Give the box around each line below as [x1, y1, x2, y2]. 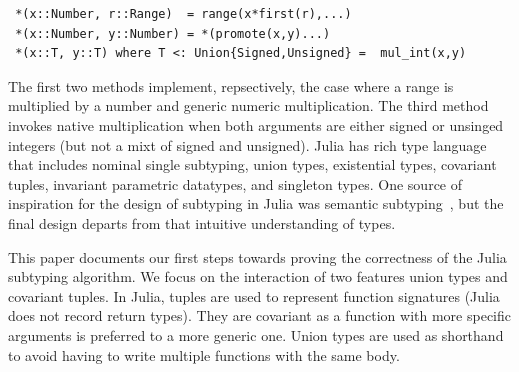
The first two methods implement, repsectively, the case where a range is [8, 75, 454, 96]
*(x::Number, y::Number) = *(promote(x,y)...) [15, 26, 331, 41]
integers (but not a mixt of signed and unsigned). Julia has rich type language [8, 134, 487, 155]
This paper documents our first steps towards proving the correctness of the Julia [8, 246, 507, 267]
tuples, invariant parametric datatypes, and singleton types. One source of [8, 173, 463, 194]
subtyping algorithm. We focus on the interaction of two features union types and [8, 266, 508, 287]
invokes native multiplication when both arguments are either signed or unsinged [8, 114, 504, 135]
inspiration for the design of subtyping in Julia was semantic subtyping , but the [8, 193, 504, 214]
